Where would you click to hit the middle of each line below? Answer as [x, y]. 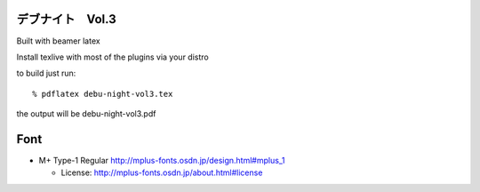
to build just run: [46, 73]
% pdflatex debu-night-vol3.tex [103, 94]
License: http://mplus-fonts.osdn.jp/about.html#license [162, 172]
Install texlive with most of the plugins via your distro [112, 57]
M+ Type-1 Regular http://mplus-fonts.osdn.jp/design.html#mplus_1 [162, 160]
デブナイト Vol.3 [67, 19]
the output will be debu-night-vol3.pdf [86, 114]
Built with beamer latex [59, 41]
